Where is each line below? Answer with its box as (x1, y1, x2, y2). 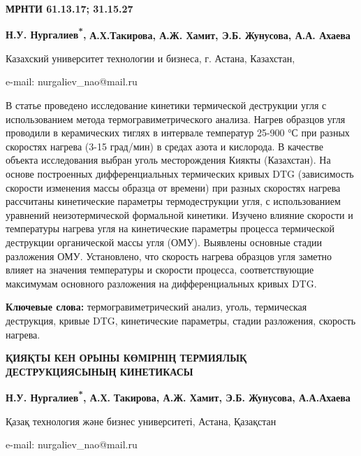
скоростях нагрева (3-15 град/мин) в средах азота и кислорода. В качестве (6, 138, 323, 153)
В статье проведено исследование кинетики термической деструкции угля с (6, 98, 327, 113)
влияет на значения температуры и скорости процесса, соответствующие (6, 262, 314, 277)
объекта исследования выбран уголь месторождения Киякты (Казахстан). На (6, 152, 331, 167)
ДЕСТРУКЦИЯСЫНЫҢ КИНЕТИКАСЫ (6, 364, 193, 378)
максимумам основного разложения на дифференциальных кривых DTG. (6, 276, 317, 290)
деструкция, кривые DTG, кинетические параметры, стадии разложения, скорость (6, 313, 356, 327)
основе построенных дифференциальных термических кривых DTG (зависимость (6, 166, 354, 180)
